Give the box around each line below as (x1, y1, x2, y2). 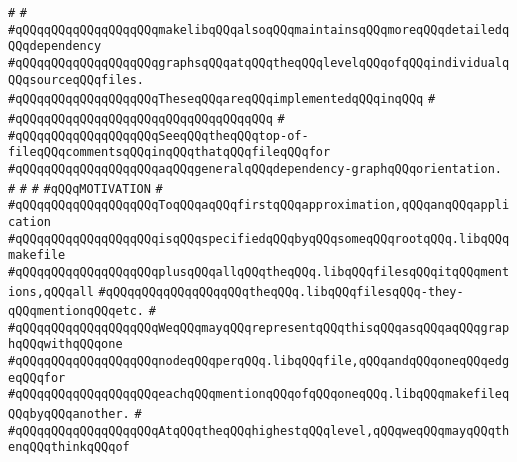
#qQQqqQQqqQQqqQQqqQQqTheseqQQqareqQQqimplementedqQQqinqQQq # (8, 92, 436, 107)
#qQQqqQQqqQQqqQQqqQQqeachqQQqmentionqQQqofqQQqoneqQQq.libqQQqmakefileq (8, 387, 510, 402)
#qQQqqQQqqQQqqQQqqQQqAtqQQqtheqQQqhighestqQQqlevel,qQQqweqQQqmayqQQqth (8, 423, 510, 438)
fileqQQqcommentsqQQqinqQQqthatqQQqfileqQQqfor (8, 145, 331, 160)
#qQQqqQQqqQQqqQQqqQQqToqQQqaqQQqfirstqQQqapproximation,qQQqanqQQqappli (8, 198, 510, 213)
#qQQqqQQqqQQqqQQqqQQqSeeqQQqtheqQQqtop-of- (8, 128, 309, 143)
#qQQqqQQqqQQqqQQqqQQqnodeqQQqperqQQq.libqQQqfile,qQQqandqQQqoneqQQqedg (8, 354, 510, 369)
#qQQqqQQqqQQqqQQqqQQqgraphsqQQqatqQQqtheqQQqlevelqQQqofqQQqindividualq (8, 55, 510, 70)
